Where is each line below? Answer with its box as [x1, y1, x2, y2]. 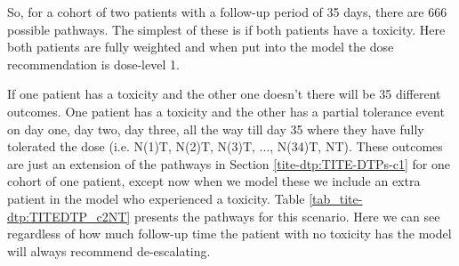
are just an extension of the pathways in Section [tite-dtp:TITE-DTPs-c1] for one [7, 154, 450, 173]
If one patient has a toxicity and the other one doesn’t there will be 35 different [7, 85, 441, 103]
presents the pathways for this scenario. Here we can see [133, 206, 440, 225]
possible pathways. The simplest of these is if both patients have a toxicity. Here [7, 20, 446, 38]
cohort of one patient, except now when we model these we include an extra [7, 172, 421, 190]
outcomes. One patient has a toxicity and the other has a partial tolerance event [7, 101, 445, 120]
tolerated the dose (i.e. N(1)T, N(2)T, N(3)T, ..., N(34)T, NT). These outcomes [7, 137, 443, 156]
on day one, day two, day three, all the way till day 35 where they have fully [7, 119, 424, 138]
